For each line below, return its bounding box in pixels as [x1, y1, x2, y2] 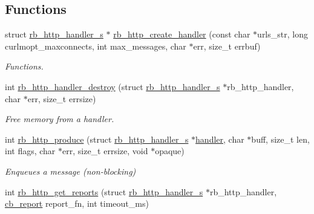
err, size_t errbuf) [193, 39, 261, 52]
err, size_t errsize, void [62, 144, 148, 157]
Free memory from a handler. [5, 112, 114, 125]
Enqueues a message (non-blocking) [5, 164, 136, 177]
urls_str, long [257, 28, 308, 41]
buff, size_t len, [251, 132, 310, 145]
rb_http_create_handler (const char [113, 28, 250, 41]
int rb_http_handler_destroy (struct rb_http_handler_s [5, 80, 220, 92]
